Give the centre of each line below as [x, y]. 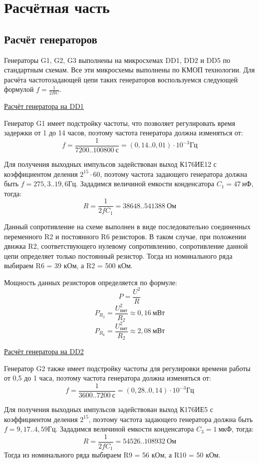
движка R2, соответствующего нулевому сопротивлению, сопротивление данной [126, 246]
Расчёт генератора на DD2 [44, 351]
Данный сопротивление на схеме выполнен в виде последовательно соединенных [127, 226]
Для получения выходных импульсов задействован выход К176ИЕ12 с [111, 164]
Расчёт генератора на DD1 [44, 106]
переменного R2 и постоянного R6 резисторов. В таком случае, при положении [125, 236]
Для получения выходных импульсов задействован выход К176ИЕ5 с [109, 409]
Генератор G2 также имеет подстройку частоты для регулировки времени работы [127, 368]
